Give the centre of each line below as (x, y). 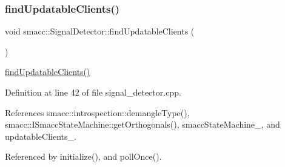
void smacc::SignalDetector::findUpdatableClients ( (100, 31)
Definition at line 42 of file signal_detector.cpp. (93, 92)
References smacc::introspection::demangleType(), (97, 112)
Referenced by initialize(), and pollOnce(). (83, 156)
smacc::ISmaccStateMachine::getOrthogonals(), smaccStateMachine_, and (142, 124)
